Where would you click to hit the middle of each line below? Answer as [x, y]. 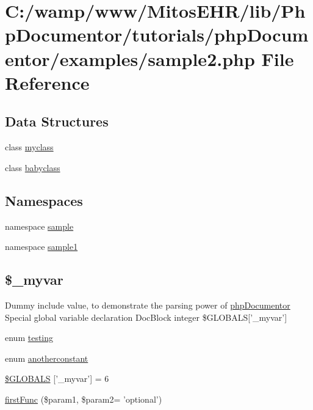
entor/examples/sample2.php [130, 58]
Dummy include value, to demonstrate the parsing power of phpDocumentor [148, 305]
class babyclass [33, 167]
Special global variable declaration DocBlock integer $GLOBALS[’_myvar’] [146, 317]
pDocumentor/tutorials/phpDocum [157, 35]
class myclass [29, 147]
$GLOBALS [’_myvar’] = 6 [57, 379]
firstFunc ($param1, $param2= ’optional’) [84, 399]
